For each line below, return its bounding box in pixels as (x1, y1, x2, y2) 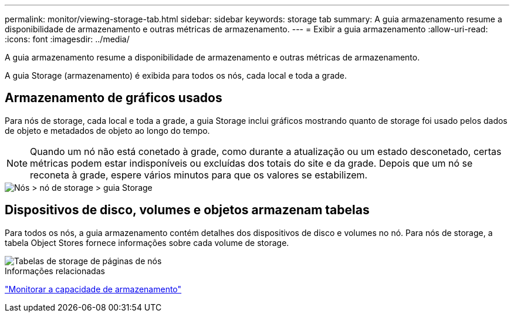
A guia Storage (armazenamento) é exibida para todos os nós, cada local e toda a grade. (5, 70, 347, 80)
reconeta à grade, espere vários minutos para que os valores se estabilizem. (30, 168, 368, 181)
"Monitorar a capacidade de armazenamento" (5, 284, 182, 294)
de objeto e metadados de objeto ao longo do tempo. (5, 125, 210, 136)
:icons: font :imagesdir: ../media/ (5, 34, 130, 44)
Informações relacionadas (5, 265, 105, 276)
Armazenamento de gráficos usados (5, 90, 222, 106)
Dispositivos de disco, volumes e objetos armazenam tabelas (5, 203, 370, 218)
